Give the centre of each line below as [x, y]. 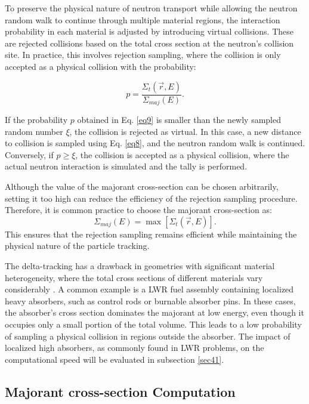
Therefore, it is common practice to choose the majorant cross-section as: [138, 210]
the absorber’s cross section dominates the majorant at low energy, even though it [154, 312]
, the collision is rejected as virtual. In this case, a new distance [185, 131]
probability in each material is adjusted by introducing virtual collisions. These [149, 31]
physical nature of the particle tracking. [77, 246]
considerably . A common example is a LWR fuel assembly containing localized [149, 289]
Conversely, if [29, 154]
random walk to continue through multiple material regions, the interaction [143, 19]
